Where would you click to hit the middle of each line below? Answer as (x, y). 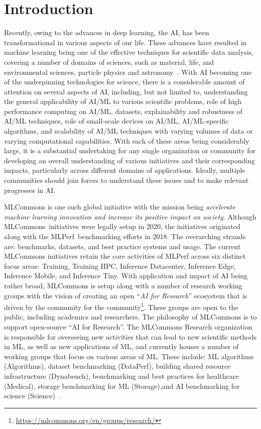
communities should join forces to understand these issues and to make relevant (126, 180)
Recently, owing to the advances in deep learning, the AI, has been (107, 32)
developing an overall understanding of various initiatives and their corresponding (129, 160)
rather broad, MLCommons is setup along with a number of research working (123, 285)
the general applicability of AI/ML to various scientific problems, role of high (123, 101)
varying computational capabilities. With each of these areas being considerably (127, 140)
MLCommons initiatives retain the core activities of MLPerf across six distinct (125, 256)
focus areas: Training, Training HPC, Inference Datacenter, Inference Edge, (120, 265)
